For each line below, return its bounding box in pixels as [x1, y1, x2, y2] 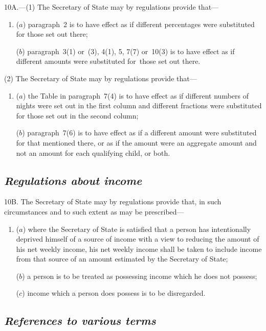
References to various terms [4, 313, 156, 328]
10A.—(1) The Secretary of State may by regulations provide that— [4, 2, 219, 12]
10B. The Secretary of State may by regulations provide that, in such [4, 196, 221, 207]
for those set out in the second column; [16, 110, 139, 121]
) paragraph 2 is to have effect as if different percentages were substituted [23, 18, 255, 29]
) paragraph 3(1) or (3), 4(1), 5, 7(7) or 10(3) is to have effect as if [22, 45, 235, 56]
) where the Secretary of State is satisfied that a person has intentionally [23, 223, 251, 234]
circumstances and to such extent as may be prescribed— [4, 206, 184, 217]
